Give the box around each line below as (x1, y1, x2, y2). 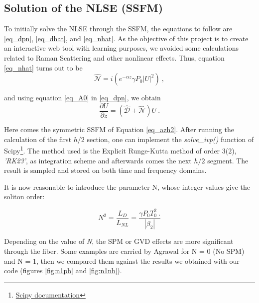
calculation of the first (4, 134, 72, 144)
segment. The (207, 155, 249, 165)
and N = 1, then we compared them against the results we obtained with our (4, 255, 240, 266)
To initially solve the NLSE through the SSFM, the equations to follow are (4, 23, 233, 34)
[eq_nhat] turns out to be (4, 62, 83, 73)
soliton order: (4, 191, 45, 202)
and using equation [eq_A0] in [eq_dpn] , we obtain (4, 92, 161, 103)
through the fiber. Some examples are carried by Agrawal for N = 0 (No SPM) (4, 246, 245, 256)
